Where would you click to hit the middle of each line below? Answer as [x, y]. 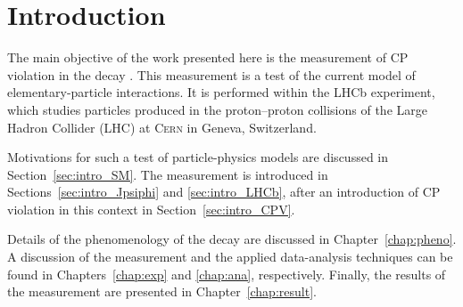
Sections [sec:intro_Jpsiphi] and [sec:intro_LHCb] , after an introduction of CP [224, 192]
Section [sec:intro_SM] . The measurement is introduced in [168, 174]
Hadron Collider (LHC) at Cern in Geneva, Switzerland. [162, 127]
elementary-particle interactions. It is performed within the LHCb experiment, [221, 92]
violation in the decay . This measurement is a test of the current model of [211, 74]
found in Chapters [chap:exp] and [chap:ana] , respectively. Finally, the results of [227, 274]
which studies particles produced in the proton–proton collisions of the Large [217, 109]
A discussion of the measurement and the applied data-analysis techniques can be [230, 257]
